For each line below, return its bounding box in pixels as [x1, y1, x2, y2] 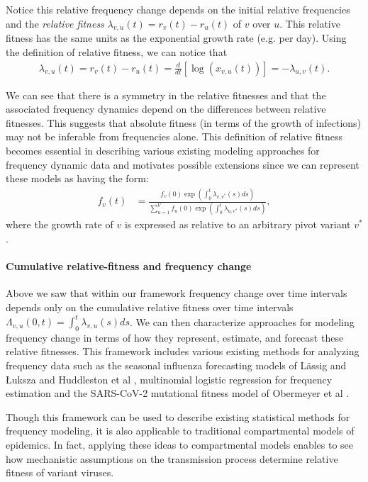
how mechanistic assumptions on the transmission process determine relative [6, 451, 338, 466]
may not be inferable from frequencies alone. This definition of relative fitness [6, 129, 342, 144]
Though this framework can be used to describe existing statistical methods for [6, 409, 350, 424]
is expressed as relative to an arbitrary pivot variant [124, 217, 351, 232]
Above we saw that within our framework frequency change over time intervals [6, 286, 347, 301]
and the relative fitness [6, 16, 104, 30]
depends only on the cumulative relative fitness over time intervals [6, 300, 294, 314]
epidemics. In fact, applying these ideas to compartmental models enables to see [6, 437, 354, 452]
